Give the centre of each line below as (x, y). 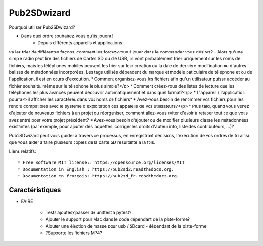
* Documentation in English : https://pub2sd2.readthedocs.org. (96, 169)
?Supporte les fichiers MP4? (74, 233)
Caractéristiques (35, 190)
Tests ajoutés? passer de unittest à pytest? (88, 212)
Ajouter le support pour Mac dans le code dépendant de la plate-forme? (118, 219)
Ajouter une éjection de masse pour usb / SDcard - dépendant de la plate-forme (126, 226)
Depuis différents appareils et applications (80, 43)
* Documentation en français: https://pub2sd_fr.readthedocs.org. (99, 176)
